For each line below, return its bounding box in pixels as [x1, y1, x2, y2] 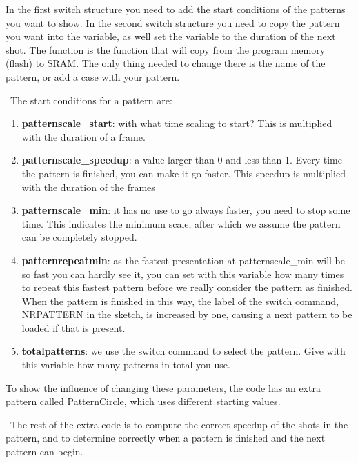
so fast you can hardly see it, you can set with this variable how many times [21, 266, 344, 281]
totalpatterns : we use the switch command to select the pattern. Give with [21, 344, 346, 358]
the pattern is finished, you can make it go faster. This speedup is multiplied [21, 166, 346, 180]
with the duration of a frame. [21, 129, 146, 144]
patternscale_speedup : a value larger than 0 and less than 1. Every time [21, 152, 342, 167]
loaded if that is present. [21, 320, 126, 335]
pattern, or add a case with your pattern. [6, 69, 180, 83]
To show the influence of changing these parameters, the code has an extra [6, 380, 321, 395]
